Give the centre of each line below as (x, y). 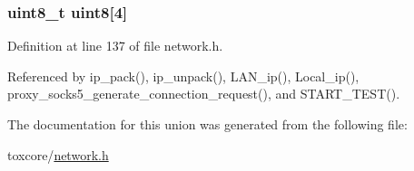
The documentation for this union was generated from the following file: (207, 124)
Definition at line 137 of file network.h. (115, 46)
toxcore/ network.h (58, 154)
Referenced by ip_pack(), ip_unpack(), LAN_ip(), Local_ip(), (183, 76)
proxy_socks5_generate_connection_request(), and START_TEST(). (204, 94)
